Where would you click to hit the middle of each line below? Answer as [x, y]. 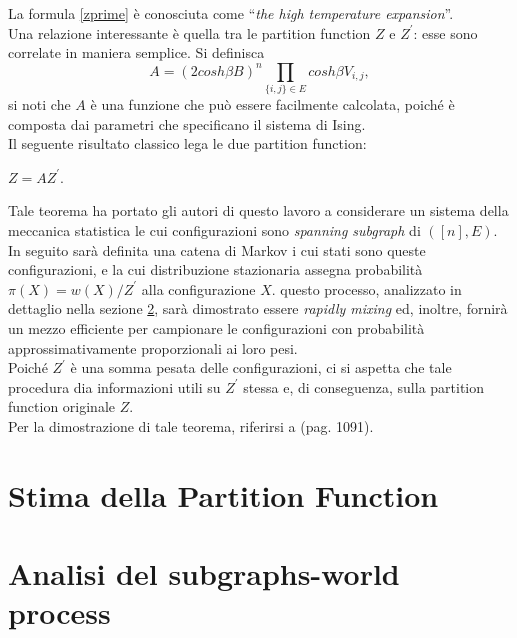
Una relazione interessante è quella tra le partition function [189, 32]
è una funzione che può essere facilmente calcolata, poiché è [272, 104]
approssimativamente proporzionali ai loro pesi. [153, 347]
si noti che [39, 104]
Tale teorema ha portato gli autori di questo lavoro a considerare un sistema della [258, 210]
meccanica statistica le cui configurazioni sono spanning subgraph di [214, 230]
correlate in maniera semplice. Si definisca [136, 52]
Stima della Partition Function [223, 494]
